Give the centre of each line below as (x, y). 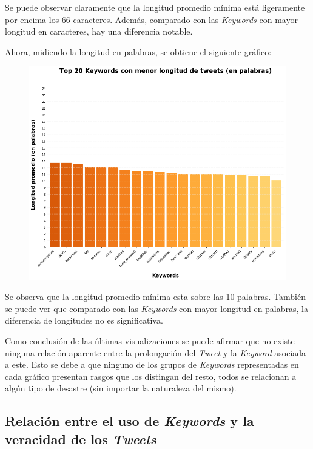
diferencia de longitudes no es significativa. (84, 320)
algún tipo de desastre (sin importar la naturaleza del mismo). (121, 388)
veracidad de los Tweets (81, 438)
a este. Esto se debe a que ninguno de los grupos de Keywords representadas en (152, 364)
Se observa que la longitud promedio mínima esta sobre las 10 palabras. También (155, 297)
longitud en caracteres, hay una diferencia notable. (99, 31)
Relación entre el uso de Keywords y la (130, 421)
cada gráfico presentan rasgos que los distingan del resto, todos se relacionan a (151, 376)
